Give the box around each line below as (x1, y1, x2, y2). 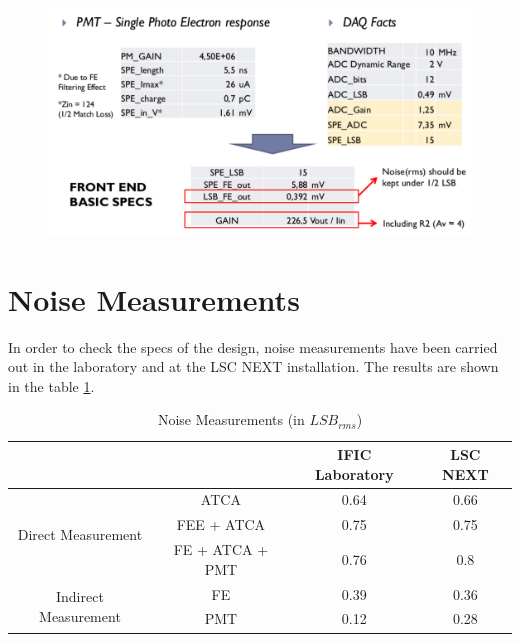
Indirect (56, 586, 104, 607)
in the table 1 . (8, 375, 95, 396)
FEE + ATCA (176, 514, 266, 535)
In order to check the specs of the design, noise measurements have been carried (8, 336, 498, 357)
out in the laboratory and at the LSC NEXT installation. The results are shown (8, 356, 499, 377)
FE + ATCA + (173, 539, 269, 560)
